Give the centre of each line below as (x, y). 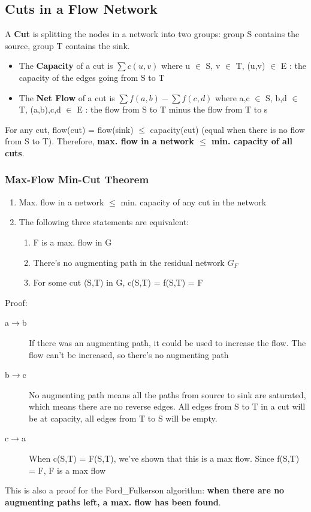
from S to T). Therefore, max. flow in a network (99, 141)
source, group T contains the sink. (67, 45)
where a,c (233, 97)
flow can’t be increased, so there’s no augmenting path (129, 354)
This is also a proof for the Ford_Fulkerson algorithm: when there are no (145, 490)
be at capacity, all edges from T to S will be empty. (123, 418)
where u (176, 66)
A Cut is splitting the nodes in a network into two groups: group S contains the (152, 34)
